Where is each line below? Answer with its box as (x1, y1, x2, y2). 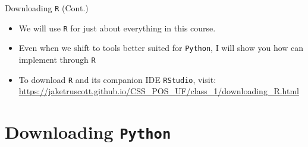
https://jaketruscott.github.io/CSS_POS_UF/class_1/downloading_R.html (18, 85, 299, 97)
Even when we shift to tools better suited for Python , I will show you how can (18, 41, 304, 54)
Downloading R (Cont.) (5, 2, 89, 14)
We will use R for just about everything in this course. (18, 21, 216, 34)
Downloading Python (5, 120, 171, 144)
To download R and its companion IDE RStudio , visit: (18, 73, 216, 85)
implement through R (18, 53, 96, 65)
